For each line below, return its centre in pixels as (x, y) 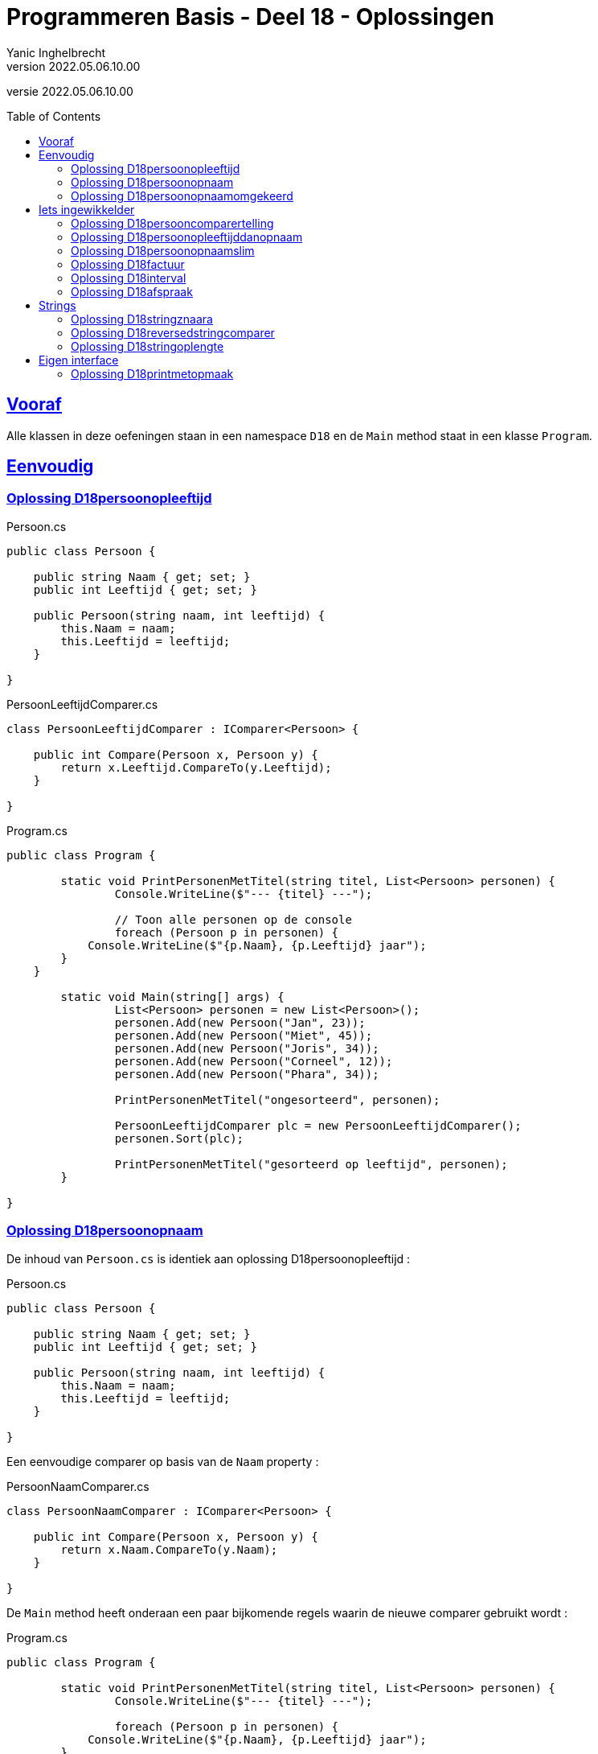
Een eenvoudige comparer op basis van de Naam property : (163, 1461)
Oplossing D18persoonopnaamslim (163, 250)
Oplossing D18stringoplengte (147, 346)
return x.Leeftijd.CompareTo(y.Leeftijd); (196, 767)
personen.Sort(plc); (179, 1138)
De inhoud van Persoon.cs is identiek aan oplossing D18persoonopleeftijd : (209, 1258)
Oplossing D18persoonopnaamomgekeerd (182, 196)
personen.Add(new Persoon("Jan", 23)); (240, 1022)
